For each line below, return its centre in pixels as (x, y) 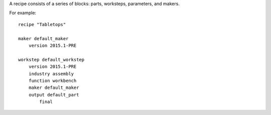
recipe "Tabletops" (42, 24)
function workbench (52, 81)
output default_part (54, 95)
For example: (23, 13)
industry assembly (51, 74)
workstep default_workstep (51, 60)
